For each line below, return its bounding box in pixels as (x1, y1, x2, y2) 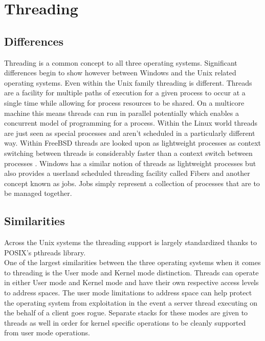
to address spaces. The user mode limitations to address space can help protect (4, 287, 252, 298)
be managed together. (4, 188, 72, 198)
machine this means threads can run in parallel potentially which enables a (4, 107, 239, 118)
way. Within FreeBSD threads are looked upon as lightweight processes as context (4, 137, 261, 148)
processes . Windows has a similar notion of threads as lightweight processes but (4, 157, 256, 168)
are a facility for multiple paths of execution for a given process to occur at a (4, 87, 246, 98)
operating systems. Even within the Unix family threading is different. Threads (4, 77, 252, 88)
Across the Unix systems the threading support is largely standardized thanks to (4, 237, 257, 248)
